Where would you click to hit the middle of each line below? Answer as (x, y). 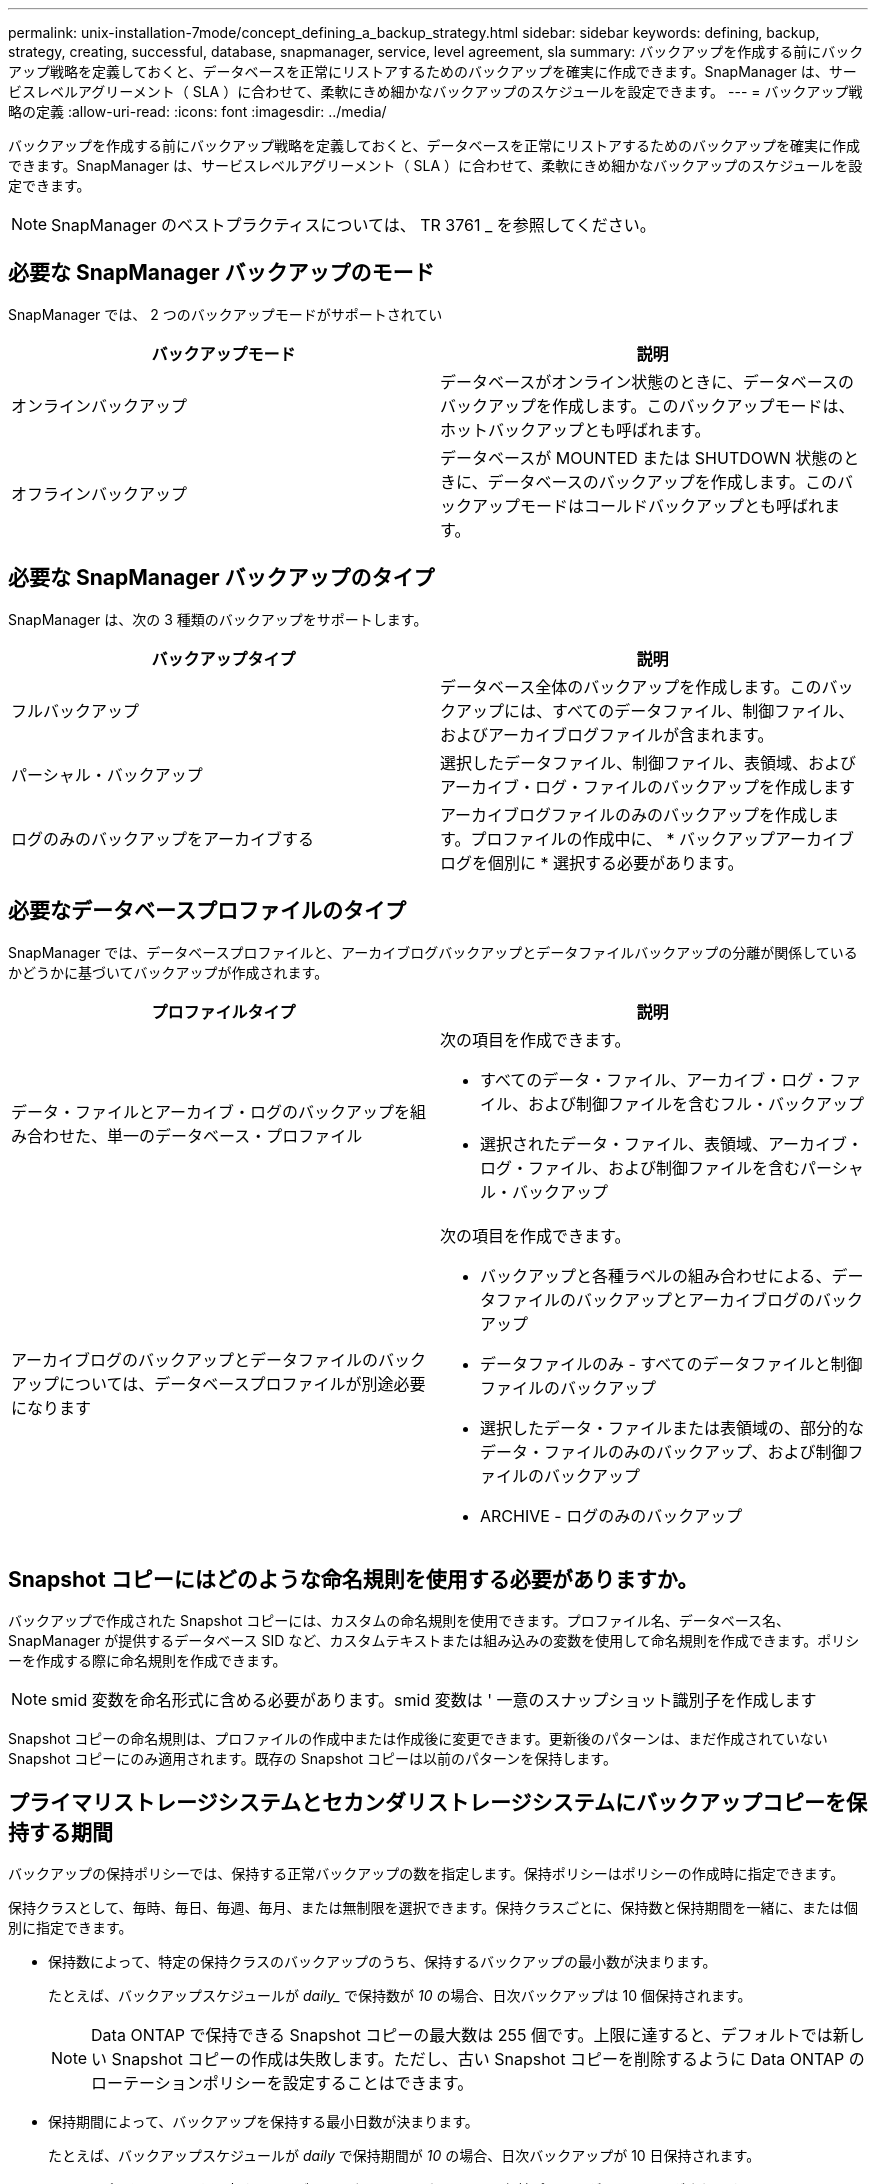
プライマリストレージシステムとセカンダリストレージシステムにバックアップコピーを (427, 1802)
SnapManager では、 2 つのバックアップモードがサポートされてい (225, 314)
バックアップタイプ (223, 658)
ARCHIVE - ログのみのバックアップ (611, 1515)
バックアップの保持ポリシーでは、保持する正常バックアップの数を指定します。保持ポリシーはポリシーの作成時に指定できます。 (426, 1874)
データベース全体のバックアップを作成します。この (631, 686)
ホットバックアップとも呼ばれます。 (575, 429)
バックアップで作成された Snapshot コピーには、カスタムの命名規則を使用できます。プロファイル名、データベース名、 (399, 1621)
